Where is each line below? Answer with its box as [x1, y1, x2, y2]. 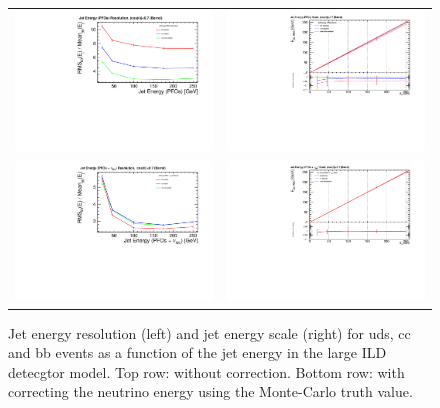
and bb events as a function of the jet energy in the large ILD [8, 342, 387, 363]
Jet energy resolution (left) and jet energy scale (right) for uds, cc [8, 322, 411, 343]
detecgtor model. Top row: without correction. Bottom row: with [8, 361, 405, 382]
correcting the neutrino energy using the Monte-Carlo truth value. [8, 381, 413, 402]
